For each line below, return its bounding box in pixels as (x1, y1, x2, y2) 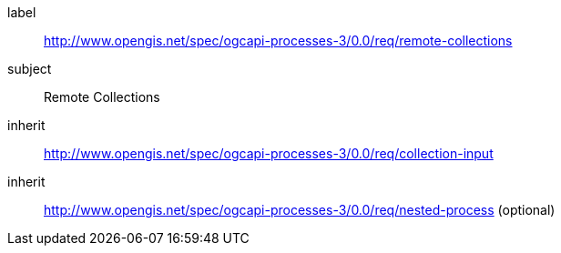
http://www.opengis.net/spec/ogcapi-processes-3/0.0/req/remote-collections (44, 33, 513, 48)
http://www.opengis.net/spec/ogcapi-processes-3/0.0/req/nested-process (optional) (44, 202, 556, 218)
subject (7, 61, 52, 76)
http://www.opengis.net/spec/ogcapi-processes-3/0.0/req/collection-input (44, 146, 494, 161)
